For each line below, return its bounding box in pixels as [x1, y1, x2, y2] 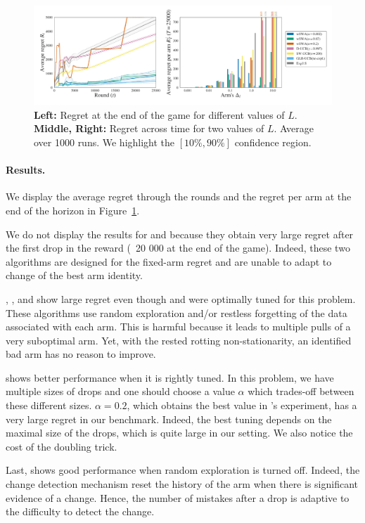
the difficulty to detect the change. [6, 504, 155, 519]
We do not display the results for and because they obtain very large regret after [6, 226, 354, 241]
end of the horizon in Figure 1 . [6, 202, 140, 217]
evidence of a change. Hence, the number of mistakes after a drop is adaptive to [6, 490, 350, 505]
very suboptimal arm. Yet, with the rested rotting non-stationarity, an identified [6, 332, 352, 347]
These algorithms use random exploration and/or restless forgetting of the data [6, 305, 347, 320]
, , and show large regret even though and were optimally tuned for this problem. [6, 291, 356, 306]
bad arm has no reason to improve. [6, 347, 156, 361]
